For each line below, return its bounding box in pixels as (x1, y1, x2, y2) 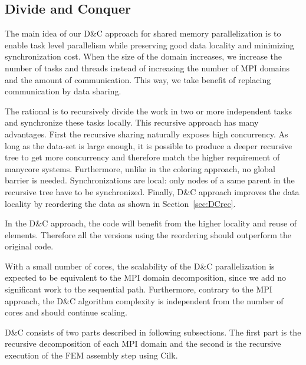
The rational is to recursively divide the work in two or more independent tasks (5, 104, 292, 117)
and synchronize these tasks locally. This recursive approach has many (5, 116, 259, 129)
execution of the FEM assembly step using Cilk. (5, 349, 178, 361)
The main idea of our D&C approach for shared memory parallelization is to (5, 27, 281, 40)
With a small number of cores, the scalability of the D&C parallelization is (5, 259, 275, 272)
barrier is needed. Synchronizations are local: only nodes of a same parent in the (5, 174, 295, 186)
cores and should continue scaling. (5, 306, 127, 318)
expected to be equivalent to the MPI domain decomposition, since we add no (5, 271, 287, 284)
